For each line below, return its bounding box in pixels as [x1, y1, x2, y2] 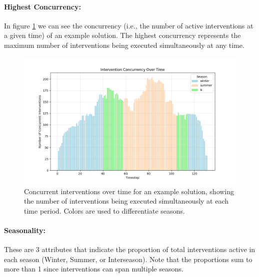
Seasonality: [4, 225, 46, 235]
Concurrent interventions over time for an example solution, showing [24, 186, 234, 196]
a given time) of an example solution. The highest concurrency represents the [4, 30, 241, 40]
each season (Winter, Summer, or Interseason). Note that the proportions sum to [4, 254, 252, 264]
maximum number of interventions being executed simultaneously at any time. [4, 39, 244, 50]
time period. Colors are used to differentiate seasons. [24, 205, 185, 216]
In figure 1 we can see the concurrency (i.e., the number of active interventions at [4, 20, 253, 30]
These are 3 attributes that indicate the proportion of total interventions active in [4, 244, 255, 255]
